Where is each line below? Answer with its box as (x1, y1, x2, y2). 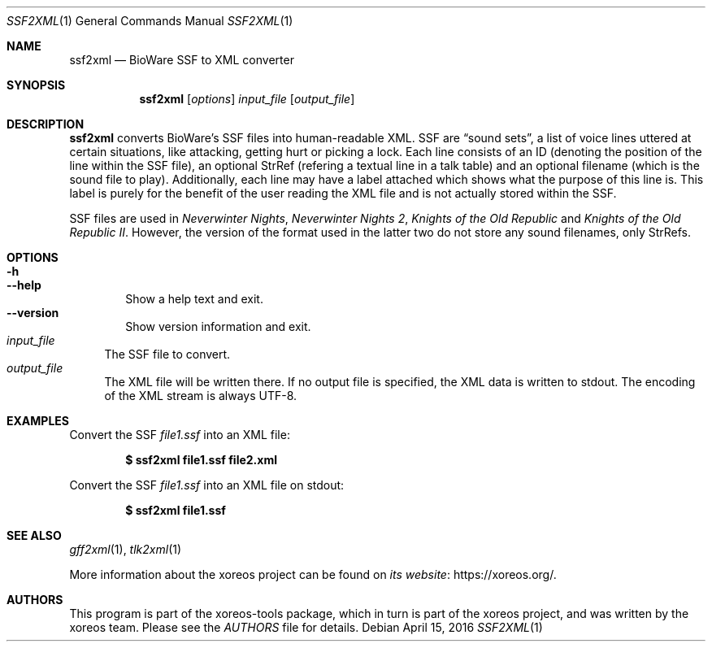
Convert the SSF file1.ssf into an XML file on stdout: (69, 478, 345, 492)
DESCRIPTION (7, 117, 85, 131)
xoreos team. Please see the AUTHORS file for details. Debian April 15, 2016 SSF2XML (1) (69, 620, 543, 634)
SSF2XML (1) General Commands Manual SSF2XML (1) (7, 14, 293, 28)
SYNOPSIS (7, 78, 66, 92)
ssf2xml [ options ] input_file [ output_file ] (139, 92, 355, 106)
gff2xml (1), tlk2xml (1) (69, 542, 182, 556)
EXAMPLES (7, 414, 69, 428)
